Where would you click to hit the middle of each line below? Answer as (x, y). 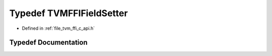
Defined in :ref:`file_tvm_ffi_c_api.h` (58, 28)
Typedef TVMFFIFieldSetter (69, 13)
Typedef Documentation (48, 43)
